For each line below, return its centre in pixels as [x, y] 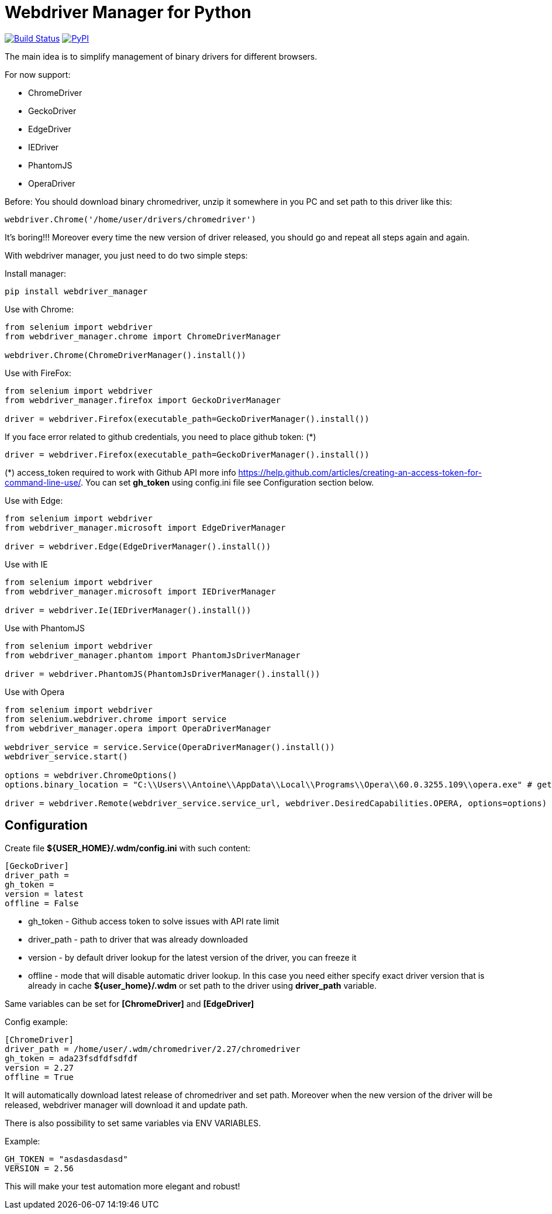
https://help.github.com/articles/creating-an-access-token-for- [360, 472]
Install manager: [35, 273]
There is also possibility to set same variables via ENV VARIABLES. [133, 1123]
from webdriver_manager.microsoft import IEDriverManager [140, 591]
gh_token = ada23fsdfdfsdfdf [71, 1058]
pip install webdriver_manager [76, 291]
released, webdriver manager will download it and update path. [126, 1105]
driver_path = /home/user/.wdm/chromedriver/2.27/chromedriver [153, 1049]
